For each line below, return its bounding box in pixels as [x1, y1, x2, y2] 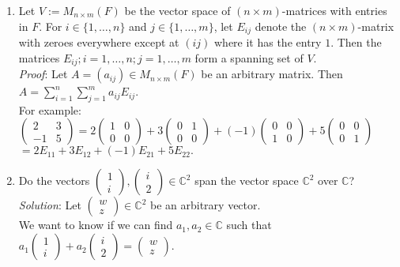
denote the [255, 17, 307, 34]
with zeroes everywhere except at [18, 34, 179, 51]
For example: [18, 101, 81, 118]
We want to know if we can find [18, 216, 173, 233]
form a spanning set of [194, 49, 304, 66]
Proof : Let [18, 66, 68, 82]
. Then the [330, 34, 382, 51]
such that [226, 216, 272, 233]
